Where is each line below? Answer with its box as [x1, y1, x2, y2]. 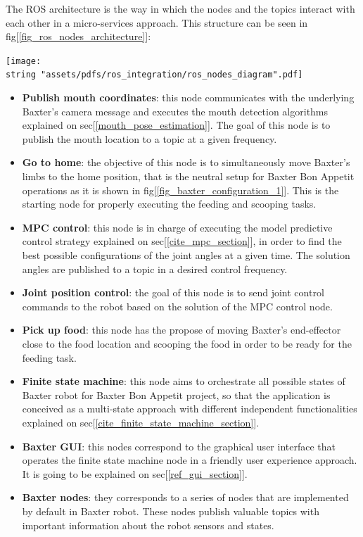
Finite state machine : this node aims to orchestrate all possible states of [22, 374, 345, 388]
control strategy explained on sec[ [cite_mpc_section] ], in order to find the [22, 234, 342, 248]
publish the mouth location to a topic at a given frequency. [22, 131, 277, 146]
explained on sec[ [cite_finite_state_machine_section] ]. [22, 415, 260, 429]
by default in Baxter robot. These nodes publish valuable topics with [22, 503, 319, 518]
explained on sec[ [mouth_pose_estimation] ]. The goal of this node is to [22, 118, 331, 132]
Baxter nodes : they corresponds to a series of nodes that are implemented [22, 490, 349, 505]
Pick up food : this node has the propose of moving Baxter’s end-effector [22, 322, 341, 337]
